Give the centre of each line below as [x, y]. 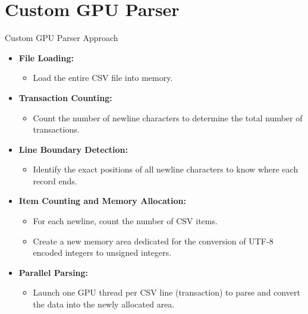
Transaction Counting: [65, 97]
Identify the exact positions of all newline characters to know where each [166, 169]
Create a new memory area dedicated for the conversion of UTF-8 [153, 241]
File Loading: [46, 57]
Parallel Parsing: [54, 272]
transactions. [56, 129]
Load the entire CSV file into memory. [103, 78]
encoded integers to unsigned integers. [102, 252]
